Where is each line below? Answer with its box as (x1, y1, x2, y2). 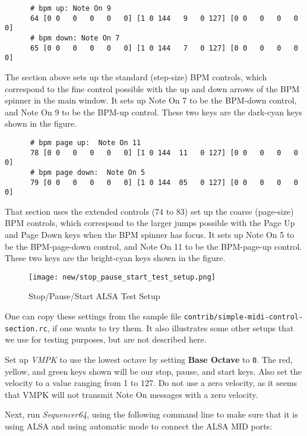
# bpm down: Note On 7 (30, 33, 120, 42)
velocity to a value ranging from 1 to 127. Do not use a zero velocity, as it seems (5, 377, 297, 389)
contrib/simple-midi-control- (183, 313, 303, 322)
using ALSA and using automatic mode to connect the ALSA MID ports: (5, 420, 273, 432)
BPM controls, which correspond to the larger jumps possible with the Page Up (5, 217, 295, 229)
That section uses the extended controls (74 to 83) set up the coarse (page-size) (5, 205, 294, 217)
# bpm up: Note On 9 (30, 4, 111, 12)
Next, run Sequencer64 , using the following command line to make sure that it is (5, 408, 298, 421)
